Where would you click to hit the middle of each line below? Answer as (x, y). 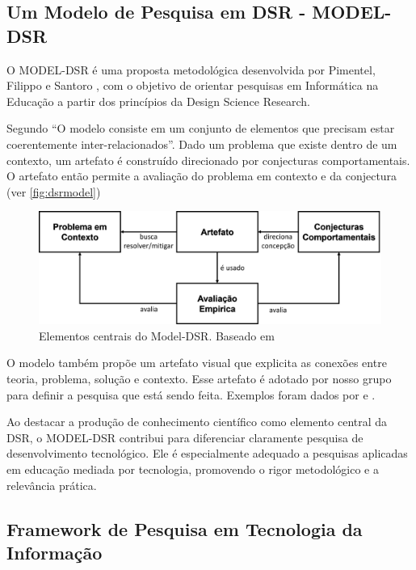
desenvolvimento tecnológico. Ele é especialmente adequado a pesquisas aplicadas (207, 453)
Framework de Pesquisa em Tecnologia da (185, 528)
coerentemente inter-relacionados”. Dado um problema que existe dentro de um (202, 144)
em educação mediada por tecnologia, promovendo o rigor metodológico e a (193, 469)
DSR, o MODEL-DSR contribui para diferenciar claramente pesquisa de (185, 437)
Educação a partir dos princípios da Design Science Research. (158, 101)
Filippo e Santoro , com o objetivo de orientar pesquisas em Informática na (193, 85)
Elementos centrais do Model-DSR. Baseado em (157, 335)
